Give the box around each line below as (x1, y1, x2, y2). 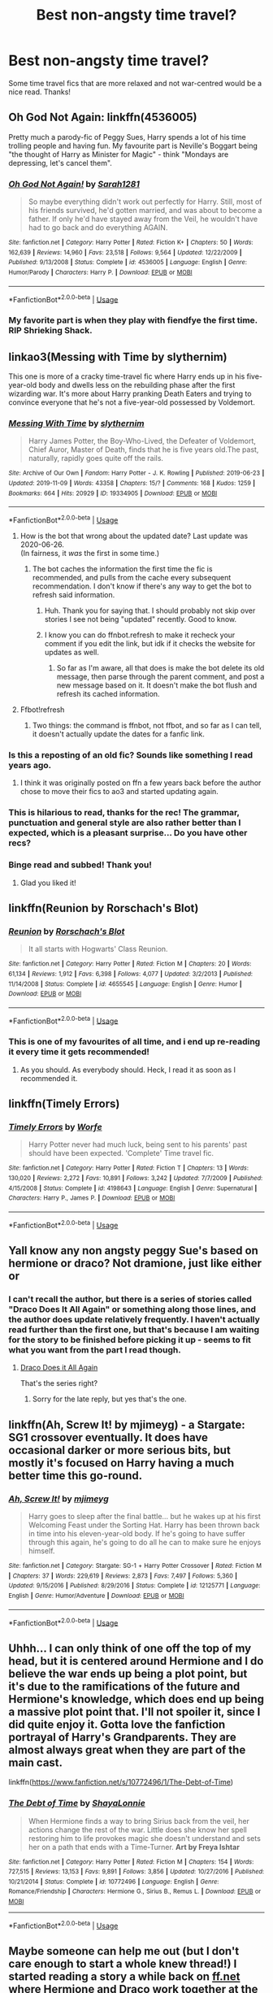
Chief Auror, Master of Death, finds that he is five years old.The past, (28, 445, 259, 454)
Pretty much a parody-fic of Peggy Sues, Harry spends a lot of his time (8, 132, 246, 141)
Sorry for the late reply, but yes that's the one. (32, 1394, 187, 1404)
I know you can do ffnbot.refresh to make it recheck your (44, 630, 236, 640)
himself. (28, 1546, 55, 1556)
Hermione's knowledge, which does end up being (8, 1692, 264, 1706)
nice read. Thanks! (8, 87, 71, 97)
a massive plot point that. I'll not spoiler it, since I (8, 1704, 261, 1718)
